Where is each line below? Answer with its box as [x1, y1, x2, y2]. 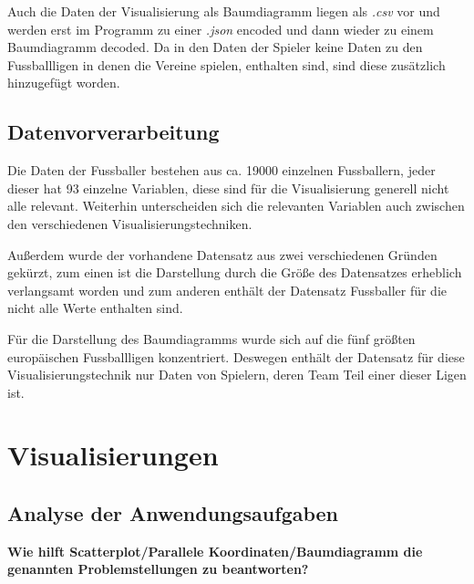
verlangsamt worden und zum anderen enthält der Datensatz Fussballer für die [7, 280, 448, 299]
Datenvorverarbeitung [7, 118, 220, 146]
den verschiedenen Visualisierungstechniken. [7, 214, 252, 233]
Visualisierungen [7, 436, 219, 474]
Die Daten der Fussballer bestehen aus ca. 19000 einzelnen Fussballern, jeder [7, 161, 436, 180]
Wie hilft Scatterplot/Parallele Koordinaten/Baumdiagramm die [7, 541, 423, 560]
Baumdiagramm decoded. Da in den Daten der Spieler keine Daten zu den [7, 37, 423, 57]
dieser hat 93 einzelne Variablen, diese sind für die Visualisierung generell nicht [7, 178, 449, 197]
